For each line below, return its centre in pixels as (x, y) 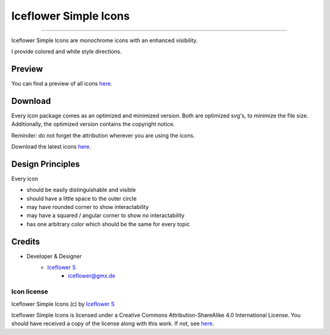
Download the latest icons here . (51, 146)
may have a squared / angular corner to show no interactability (105, 215)
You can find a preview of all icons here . (62, 83)
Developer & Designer (54, 256)
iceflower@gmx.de (92, 276)
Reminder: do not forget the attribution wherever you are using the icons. (103, 135)
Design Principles (46, 164)
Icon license (30, 292)
